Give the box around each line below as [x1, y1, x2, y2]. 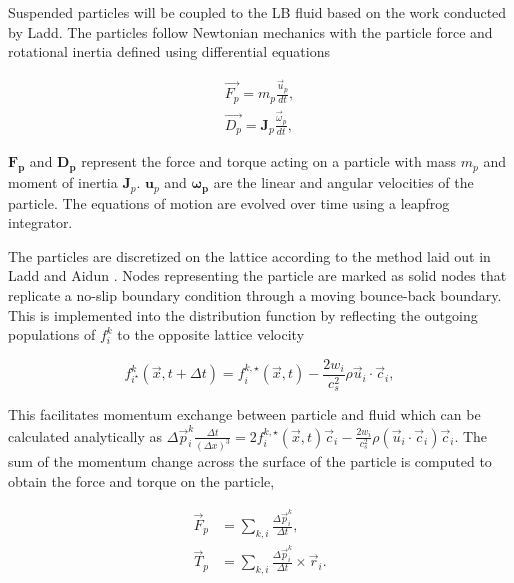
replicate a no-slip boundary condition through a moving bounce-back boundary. [8, 284, 502, 305]
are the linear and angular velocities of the [213, 172, 474, 193]
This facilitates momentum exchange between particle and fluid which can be [8, 404, 481, 425]
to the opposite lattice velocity [117, 324, 305, 345]
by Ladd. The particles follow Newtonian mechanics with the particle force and [8, 21, 493, 42]
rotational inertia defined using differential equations [8, 41, 330, 62]
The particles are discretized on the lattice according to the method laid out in [8, 245, 491, 266]
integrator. [8, 212, 73, 233]
